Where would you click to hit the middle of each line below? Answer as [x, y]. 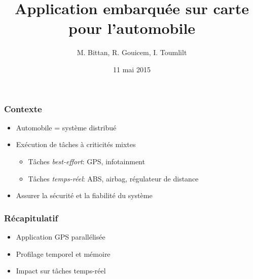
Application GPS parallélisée [61, 236]
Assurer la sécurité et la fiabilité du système [84, 195]
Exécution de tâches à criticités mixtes [76, 144]
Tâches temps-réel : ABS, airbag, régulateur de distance [113, 178]
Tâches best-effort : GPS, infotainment [86, 161]
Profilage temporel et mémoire [63, 253]
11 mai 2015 [132, 69]
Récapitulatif [31, 218]
